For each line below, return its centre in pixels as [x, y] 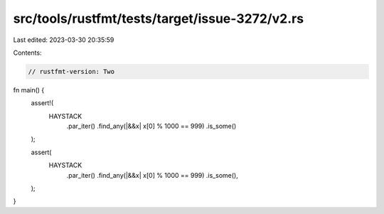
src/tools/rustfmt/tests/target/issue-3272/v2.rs [159, 18]
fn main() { [29, 90]
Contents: [27, 53]
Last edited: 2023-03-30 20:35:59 [64, 40]
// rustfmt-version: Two [71, 71]
